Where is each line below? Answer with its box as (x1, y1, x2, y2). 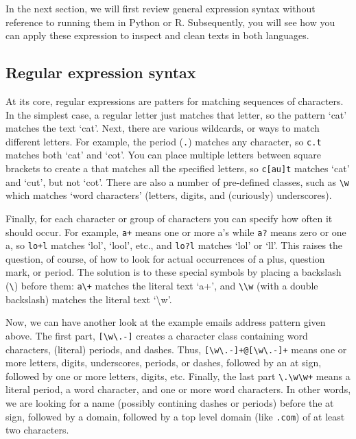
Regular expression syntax (5, 62, 196, 83)
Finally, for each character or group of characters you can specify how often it (5, 211, 333, 225)
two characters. (5, 423, 69, 437)
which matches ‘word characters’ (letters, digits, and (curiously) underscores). (5, 188, 332, 202)
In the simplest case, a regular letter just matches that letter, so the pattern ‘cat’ (5, 107, 347, 121)
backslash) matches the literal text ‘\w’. (5, 292, 172, 306)
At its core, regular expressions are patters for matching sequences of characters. (5, 93, 344, 108)
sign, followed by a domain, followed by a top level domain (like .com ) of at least (5, 409, 345, 423)
